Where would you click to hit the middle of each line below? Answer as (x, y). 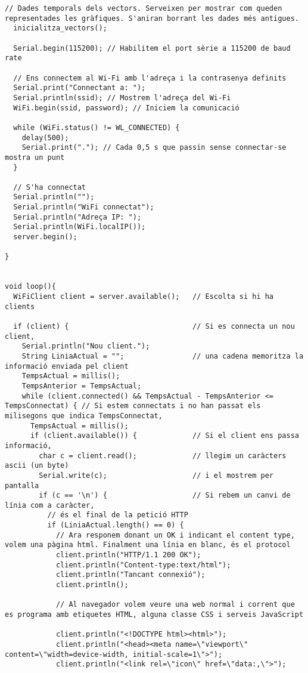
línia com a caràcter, (50, 505)
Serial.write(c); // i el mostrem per (156, 475)
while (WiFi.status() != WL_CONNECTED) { (97, 127)
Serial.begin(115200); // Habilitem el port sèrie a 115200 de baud (152, 48)
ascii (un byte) (37, 466)
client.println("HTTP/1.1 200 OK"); (128, 555)
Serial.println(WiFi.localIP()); (80, 227)
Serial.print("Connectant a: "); (80, 88)
